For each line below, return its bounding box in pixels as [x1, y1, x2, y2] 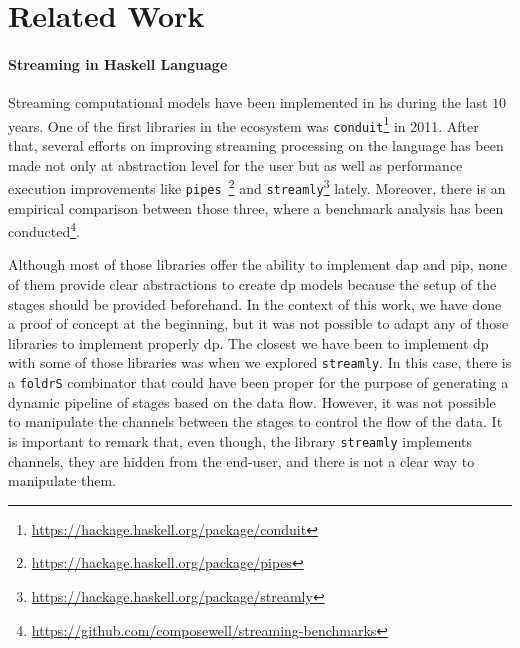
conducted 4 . [8, 218, 80, 241]
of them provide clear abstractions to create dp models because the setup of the [8, 274, 497, 295]
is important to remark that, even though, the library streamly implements [8, 430, 473, 451]
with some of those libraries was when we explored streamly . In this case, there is [8, 352, 512, 373]
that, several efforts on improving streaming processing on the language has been [8, 135, 504, 156]
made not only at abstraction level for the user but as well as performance [8, 154, 463, 175]
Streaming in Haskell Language [8, 53, 228, 74]
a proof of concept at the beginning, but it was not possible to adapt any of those [8, 313, 509, 334]
